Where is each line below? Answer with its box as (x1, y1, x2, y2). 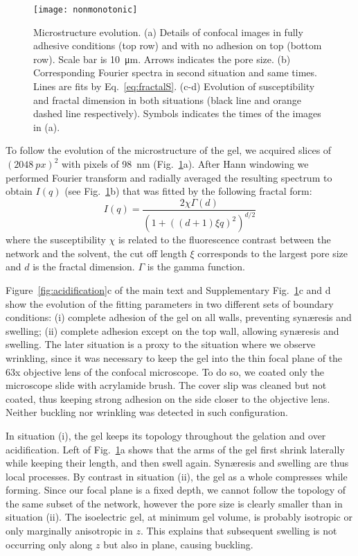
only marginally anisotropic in (6, 523, 133, 538)
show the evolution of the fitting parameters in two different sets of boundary (6, 296, 334, 311)
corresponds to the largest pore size (197, 245, 348, 260)
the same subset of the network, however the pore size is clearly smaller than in (6, 496, 343, 510)
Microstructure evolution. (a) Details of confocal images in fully (33, 24, 303, 39)
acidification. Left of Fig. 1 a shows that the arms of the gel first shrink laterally (6, 442, 345, 456)
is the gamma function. (147, 259, 245, 274)
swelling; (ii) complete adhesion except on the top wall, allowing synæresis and (6, 323, 339, 338)
